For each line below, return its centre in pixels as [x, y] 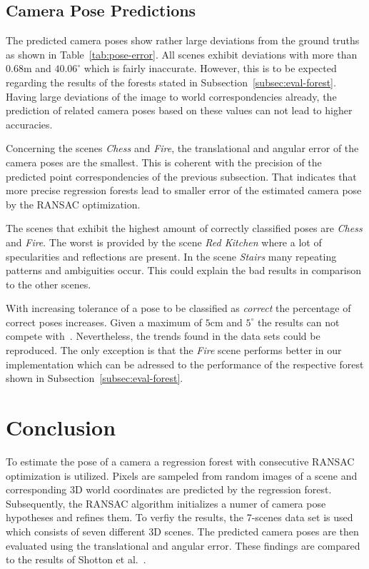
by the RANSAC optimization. [73, 204]
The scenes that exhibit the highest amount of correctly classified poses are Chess [184, 228]
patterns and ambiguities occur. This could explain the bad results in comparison [184, 270]
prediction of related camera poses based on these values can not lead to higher [179, 110]
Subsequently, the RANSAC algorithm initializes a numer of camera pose [166, 503]
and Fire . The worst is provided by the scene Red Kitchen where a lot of [164, 242]
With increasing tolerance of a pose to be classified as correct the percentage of [178, 308]
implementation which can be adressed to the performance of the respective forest [185, 364]
